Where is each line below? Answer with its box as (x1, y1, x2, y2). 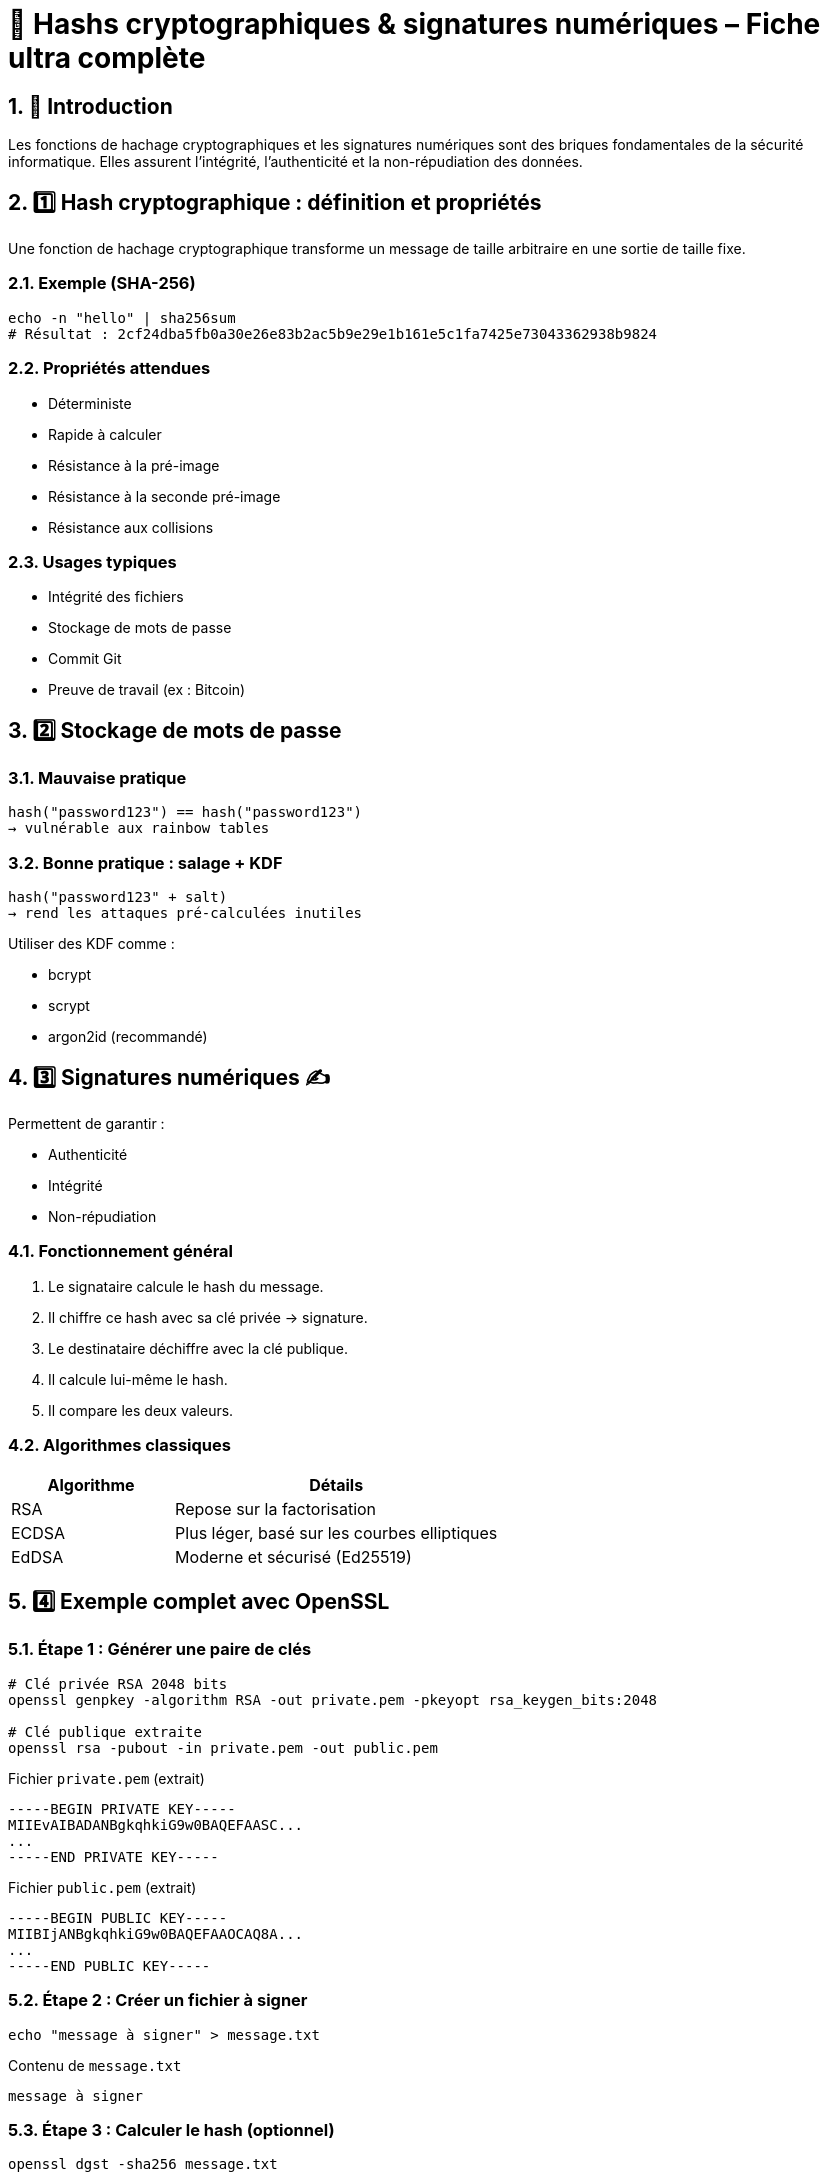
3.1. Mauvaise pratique (8, 768, 187, 789)
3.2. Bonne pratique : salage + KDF (8, 852, 283, 873)
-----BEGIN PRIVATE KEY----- (8, 1800, 236, 1817)
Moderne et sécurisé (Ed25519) (175, 1546, 412, 1567)
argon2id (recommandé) (48, 1028, 208, 1046)
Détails (309, 1474, 364, 1495)
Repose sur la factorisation (175, 1498, 377, 1519)
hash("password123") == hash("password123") (8, 804, 363, 821)
